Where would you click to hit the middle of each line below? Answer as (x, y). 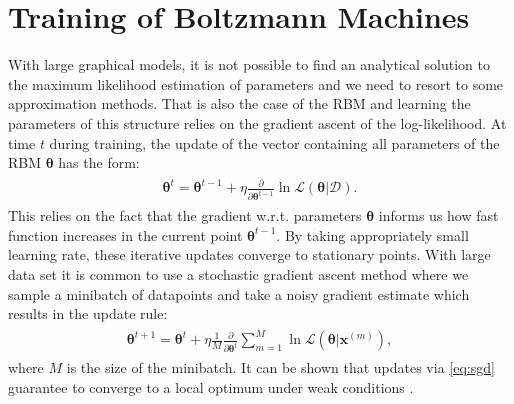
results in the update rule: (88, 313)
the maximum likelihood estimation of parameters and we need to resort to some (256, 83)
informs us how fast (438, 215)
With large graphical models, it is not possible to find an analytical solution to (249, 64)
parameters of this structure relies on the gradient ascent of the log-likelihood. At (257, 122)
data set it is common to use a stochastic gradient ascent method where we (238, 273)
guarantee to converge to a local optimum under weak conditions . (211, 386)
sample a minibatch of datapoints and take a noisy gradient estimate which (239, 293)
